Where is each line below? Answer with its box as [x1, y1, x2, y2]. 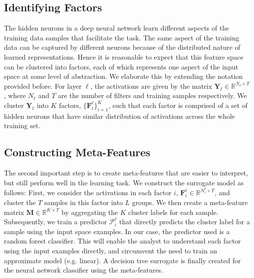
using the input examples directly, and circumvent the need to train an [4, 245, 217, 255]
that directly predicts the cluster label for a [119, 216, 250, 227]
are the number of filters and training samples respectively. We [57, 90, 247, 101]
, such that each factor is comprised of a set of [108, 100, 248, 110]
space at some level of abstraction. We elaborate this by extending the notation [4, 71, 243, 81]
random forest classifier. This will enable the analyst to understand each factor [4, 236, 241, 246]
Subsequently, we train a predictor [4, 216, 107, 227]
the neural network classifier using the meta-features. [4, 265, 164, 275]
